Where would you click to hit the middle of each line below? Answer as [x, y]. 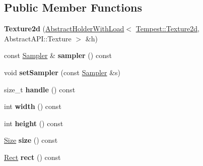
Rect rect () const [32, 157]
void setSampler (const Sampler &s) [62, 72]
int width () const [33, 106]
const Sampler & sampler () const [58, 55]
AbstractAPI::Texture [38, 38]
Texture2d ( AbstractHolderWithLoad [64, 29]
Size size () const [31, 140]
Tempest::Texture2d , [167, 29]
